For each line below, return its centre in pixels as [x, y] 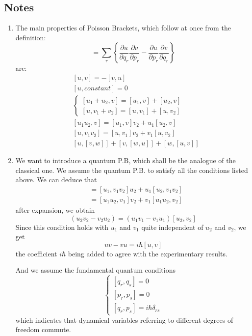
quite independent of [172, 227]
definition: [31, 37]
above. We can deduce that [56, 180]
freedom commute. [43, 329]
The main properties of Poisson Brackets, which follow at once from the [123, 28]
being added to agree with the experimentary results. [148, 253]
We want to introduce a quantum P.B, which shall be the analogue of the [126, 160]
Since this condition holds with [62, 227]
